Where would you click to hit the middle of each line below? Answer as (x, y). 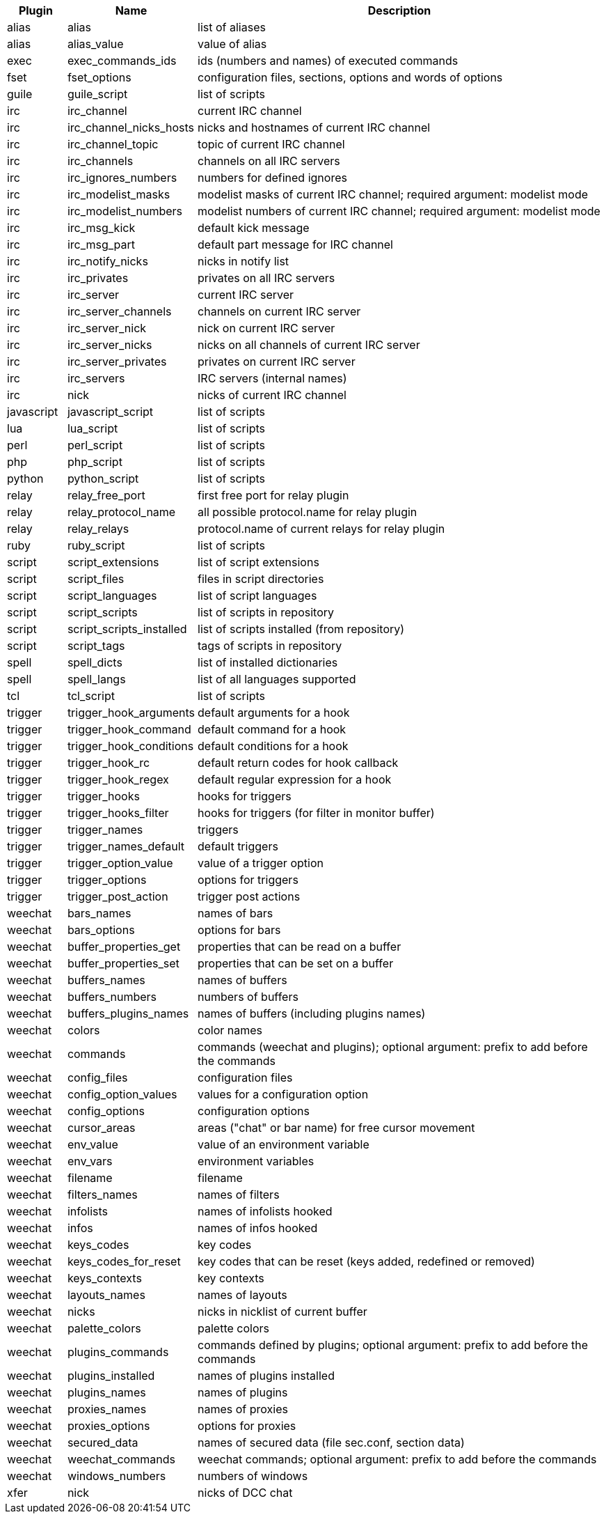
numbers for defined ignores (272, 178)
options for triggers (248, 880)
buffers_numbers (112, 997)
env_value (93, 1144)
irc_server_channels (119, 311)
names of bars (236, 913)
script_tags (96, 646)
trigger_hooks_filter (118, 813)
